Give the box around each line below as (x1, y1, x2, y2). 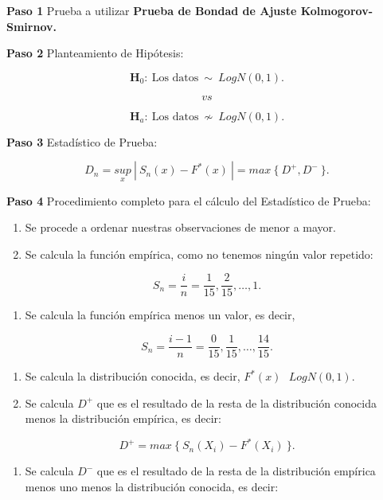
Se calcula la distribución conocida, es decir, (25, 368, 240, 385)
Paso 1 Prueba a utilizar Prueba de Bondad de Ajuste (6, 2, 297, 18)
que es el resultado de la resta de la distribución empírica (96, 463, 376, 479)
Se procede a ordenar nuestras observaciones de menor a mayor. (25, 219, 337, 236)
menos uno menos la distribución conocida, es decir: (25, 478, 279, 494)
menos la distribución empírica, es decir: (25, 410, 221, 427)
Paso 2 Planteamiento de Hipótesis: (6, 45, 184, 61)
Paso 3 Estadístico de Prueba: (6, 133, 158, 150)
